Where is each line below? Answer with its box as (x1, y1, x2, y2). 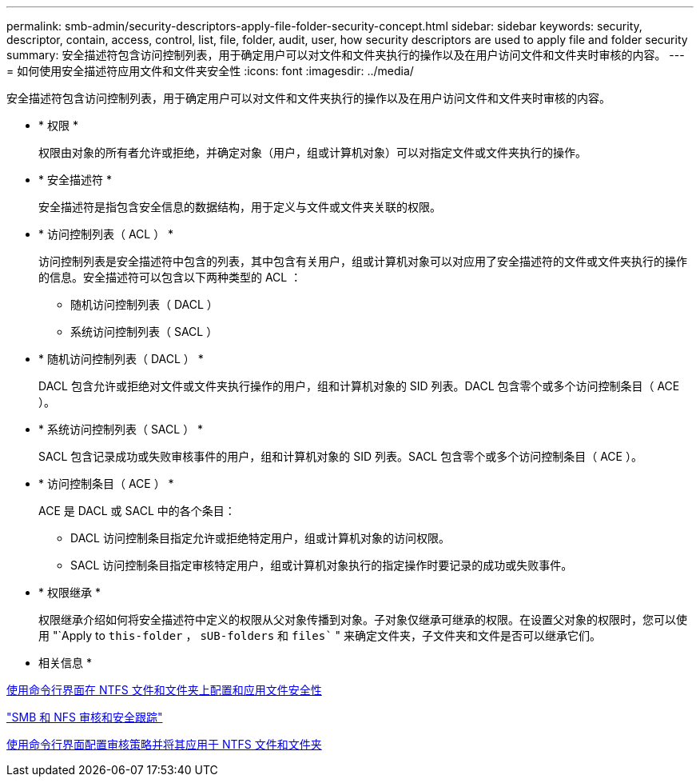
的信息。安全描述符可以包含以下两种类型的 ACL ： (38, 270, 302, 284)
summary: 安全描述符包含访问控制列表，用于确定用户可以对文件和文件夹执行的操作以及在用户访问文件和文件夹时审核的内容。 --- (6, 48, 685, 62)
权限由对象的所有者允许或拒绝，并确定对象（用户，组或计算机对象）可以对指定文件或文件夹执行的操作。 (38, 146, 587, 159)
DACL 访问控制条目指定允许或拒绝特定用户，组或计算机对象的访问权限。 (70, 531, 450, 545)
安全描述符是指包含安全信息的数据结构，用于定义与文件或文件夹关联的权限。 (38, 200, 441, 214)
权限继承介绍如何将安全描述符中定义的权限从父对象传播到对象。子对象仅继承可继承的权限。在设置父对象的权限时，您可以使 (38, 613, 687, 626)
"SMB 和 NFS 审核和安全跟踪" (6, 710, 163, 724)
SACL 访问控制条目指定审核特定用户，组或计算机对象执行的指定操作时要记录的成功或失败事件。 (70, 558, 573, 572)
